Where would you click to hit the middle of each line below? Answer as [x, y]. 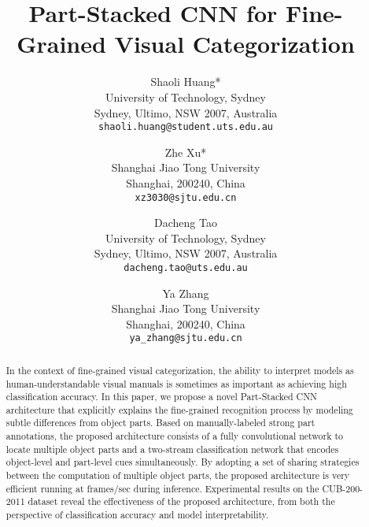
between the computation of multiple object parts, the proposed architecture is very [178, 475]
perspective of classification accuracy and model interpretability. [137, 515]
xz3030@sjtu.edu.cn [186, 197]
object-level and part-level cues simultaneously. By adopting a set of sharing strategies [183, 462]
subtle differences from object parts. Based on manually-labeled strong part [161, 423]
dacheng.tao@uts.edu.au [186, 267]
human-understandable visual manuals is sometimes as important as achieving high [176, 383]
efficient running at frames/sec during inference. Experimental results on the [162, 488]
